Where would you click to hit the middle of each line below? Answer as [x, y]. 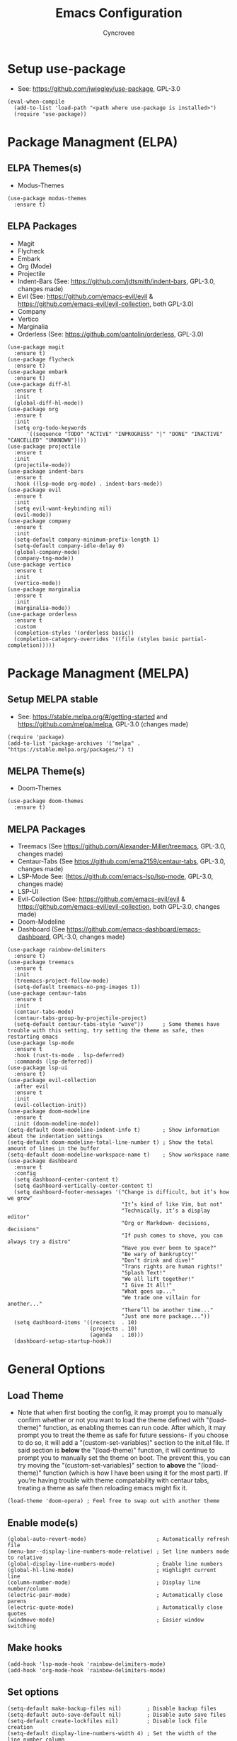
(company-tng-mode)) [44, 558]
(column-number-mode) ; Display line [104, 1582]
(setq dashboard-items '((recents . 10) [76, 1323]
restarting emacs [33, 1037]
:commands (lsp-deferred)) [53, 1062]
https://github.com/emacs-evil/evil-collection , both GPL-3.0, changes [119, 907]
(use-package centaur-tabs [47, 993]
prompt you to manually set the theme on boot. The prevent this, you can [124, 1458]
